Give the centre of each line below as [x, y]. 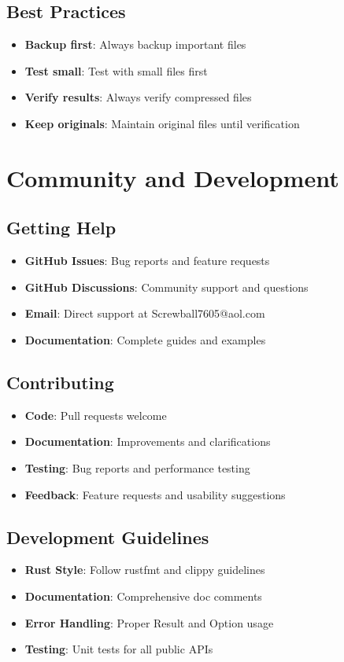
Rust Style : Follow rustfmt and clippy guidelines [145, 570]
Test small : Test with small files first [116, 70]
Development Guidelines [108, 537]
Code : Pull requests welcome [96, 415]
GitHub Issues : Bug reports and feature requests [147, 261]
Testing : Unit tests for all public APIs [119, 649]
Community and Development [173, 177]
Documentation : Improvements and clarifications [148, 441]
